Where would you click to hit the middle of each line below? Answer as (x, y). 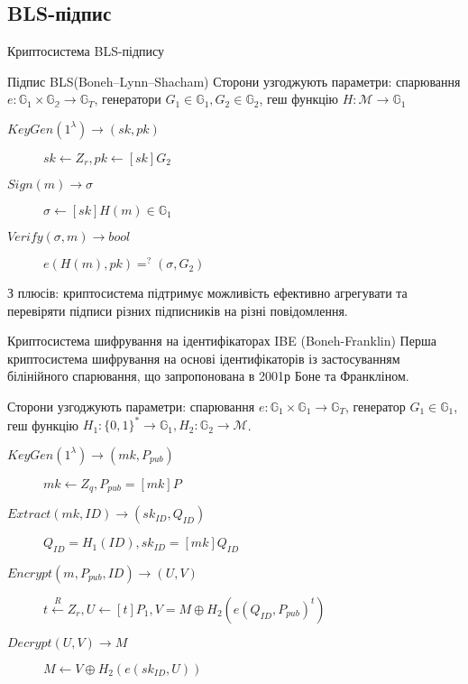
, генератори (128, 99)
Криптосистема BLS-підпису (86, 51)
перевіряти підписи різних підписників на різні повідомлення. (178, 310)
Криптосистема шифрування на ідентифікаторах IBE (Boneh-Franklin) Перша (222, 341)
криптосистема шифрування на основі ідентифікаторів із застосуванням (204, 358)
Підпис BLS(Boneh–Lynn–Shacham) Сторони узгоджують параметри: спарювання (234, 81)
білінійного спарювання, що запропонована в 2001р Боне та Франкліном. (208, 376)
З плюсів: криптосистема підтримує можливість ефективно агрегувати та (207, 293)
